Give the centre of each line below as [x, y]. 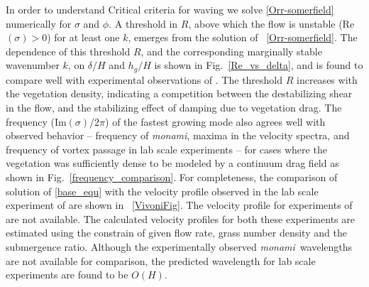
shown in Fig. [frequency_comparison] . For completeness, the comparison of [172, 177]
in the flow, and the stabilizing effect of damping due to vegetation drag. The [174, 108]
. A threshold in [143, 23]
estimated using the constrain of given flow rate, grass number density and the [176, 233]
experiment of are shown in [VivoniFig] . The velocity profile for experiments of [179, 205]
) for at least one [83, 37]
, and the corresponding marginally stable [231, 51]
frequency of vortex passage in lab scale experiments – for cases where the [166, 149]
